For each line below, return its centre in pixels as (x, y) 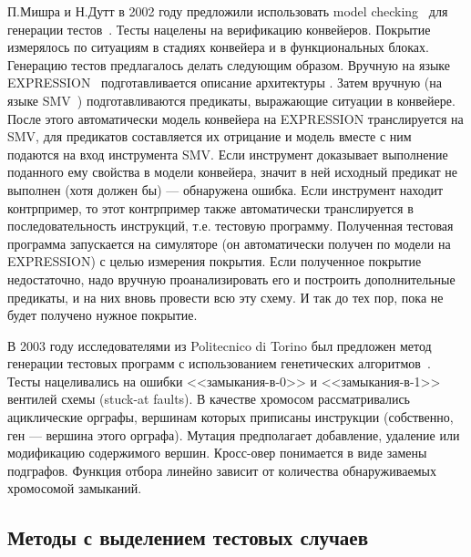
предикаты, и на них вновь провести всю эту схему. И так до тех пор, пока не (225, 297)
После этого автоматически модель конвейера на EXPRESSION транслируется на (235, 118)
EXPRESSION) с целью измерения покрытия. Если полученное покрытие (215, 261)
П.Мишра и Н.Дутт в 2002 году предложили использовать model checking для (228, 11)
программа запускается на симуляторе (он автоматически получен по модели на (229, 243)
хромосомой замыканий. (75, 488)
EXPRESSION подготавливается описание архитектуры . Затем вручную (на (225, 83)
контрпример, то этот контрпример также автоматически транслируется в (210, 207)
